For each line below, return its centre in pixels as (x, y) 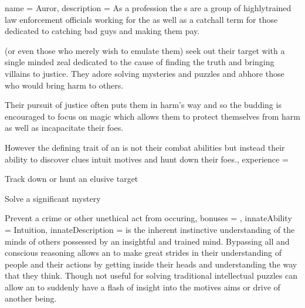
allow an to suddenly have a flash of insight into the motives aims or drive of (143, 287)
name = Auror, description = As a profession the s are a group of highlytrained (148, 8)
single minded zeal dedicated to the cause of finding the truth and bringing (140, 62)
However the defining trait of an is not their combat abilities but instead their (145, 147)
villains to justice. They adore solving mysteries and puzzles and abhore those (145, 73)
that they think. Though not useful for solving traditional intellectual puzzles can (151, 275)
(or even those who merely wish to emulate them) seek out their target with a (145, 50)
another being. (31, 298)
